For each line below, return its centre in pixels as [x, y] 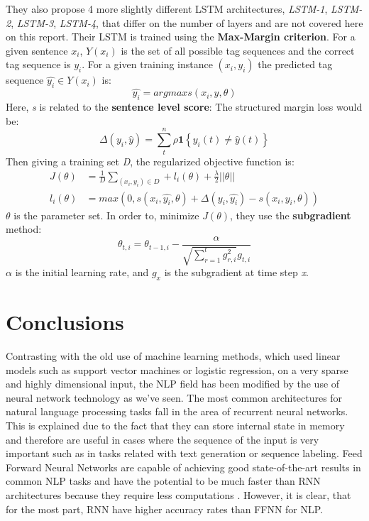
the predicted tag [295, 64]
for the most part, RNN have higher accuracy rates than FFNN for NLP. [165, 509]
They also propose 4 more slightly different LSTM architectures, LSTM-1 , [167, 9]
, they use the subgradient [290, 215]
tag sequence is [38, 64]
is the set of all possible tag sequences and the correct [238, 50]
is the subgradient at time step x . [236, 272]
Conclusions [65, 322]
